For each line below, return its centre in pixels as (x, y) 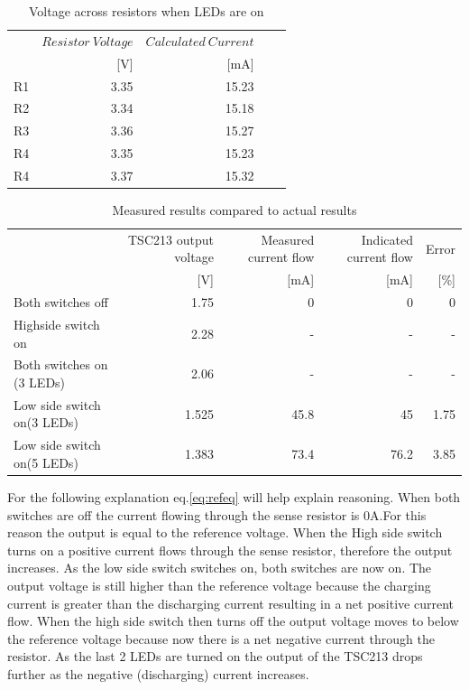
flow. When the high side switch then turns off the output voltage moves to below (233, 621)
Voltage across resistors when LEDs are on (146, 11)
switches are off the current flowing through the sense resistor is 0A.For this (217, 514)
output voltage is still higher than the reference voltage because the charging (219, 585)
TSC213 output (170, 239)
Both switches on (61, 364)
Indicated (387, 239)
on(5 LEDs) (46, 462)
